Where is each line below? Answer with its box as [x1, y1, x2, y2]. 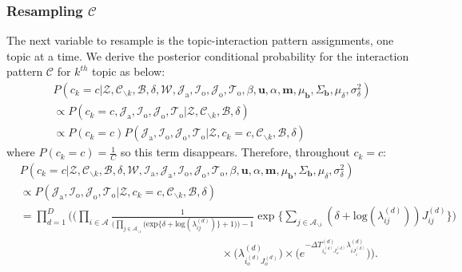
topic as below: [92, 63, 165, 80]
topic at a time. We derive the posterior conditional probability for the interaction [6, 47, 409, 64]
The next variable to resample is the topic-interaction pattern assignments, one [6, 32, 394, 49]
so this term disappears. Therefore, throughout [120, 144, 350, 160]
